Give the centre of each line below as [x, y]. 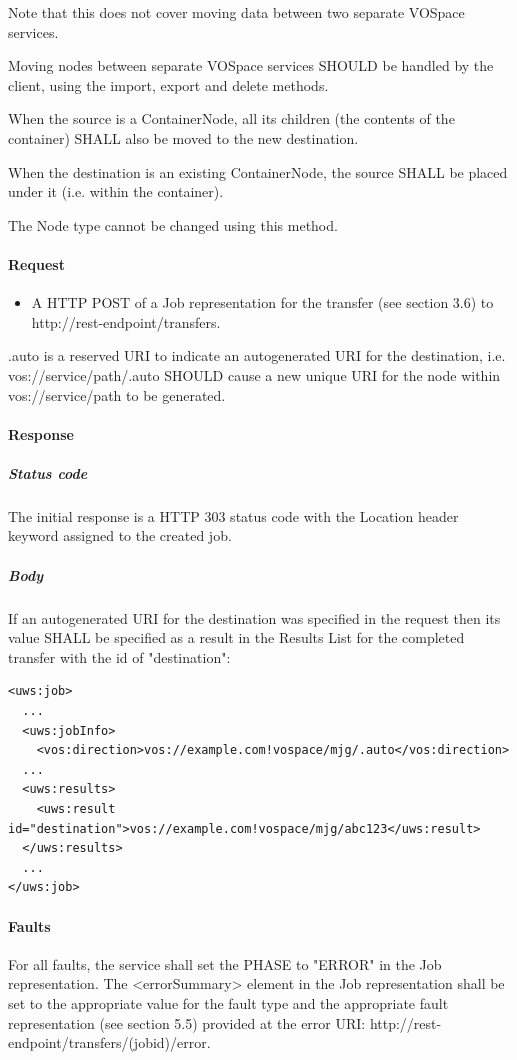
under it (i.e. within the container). [116, 191]
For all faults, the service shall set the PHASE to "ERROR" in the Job [225, 963]
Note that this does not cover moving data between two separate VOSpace [236, 12]
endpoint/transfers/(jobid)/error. [109, 1042]
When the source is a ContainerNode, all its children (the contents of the [231, 118]
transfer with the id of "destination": [119, 656]
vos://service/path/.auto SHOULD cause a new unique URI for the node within [254, 374]
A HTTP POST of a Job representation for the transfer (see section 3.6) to [262, 302]
